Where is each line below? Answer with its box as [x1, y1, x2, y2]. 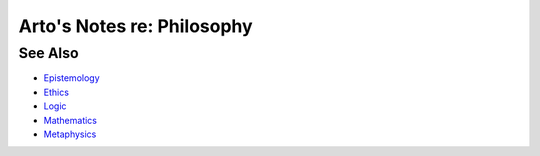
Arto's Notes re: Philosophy [18, 15, 254, 37]
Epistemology [43, 72, 100, 84]
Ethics [43, 86, 70, 98]
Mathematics [43, 114, 98, 126]
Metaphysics [43, 128, 97, 140]
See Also [18, 44, 79, 62]
